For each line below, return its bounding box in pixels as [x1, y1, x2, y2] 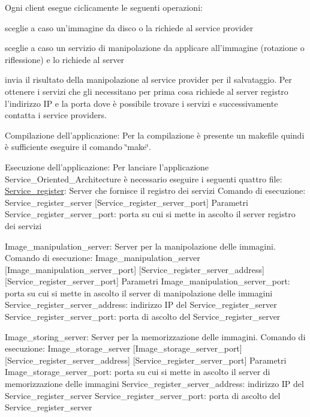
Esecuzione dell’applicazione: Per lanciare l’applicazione [5, 160, 209, 173]
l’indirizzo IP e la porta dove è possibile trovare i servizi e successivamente [5, 97, 278, 109]
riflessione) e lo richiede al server [5, 53, 125, 65]
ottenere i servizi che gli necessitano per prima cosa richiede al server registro [5, 85, 288, 97]
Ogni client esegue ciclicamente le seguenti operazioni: [5, 1, 203, 13]
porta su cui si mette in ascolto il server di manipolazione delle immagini [5, 286, 273, 299]
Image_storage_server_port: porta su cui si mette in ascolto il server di [5, 365, 270, 378]
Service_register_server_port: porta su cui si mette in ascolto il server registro [5, 208, 296, 220]
